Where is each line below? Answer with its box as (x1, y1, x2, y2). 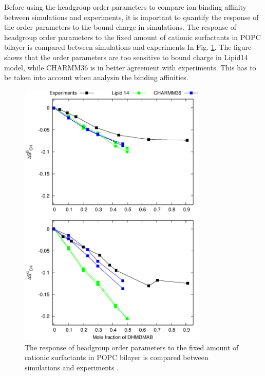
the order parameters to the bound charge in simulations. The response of (4, 22, 237, 32)
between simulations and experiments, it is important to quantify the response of (4, 11, 259, 22)
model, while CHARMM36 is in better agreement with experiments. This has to (4, 62, 256, 72)
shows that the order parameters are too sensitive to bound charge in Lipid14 (4, 51, 248, 62)
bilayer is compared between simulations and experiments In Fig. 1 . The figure (4, 42, 252, 52)
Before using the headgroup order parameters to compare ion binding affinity (4, 2, 247, 12)
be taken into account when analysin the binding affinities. (4, 72, 188, 83)
